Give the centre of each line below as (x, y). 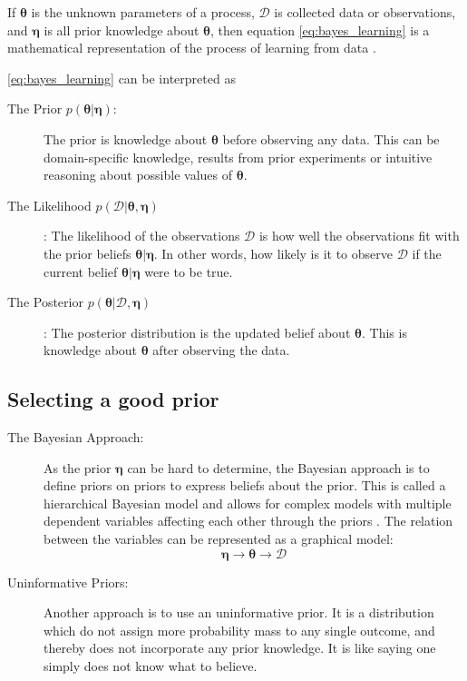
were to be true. (189, 271)
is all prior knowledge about (122, 30)
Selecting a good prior (113, 399)
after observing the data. (221, 350)
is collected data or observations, (365, 12)
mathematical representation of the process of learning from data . (192, 48)
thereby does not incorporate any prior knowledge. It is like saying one (240, 648)
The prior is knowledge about (126, 138)
